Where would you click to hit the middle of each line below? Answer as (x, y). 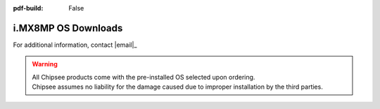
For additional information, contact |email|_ (75, 45)
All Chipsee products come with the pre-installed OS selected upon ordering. (144, 77)
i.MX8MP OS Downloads (68, 28)
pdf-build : (28, 8)
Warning (45, 64)
